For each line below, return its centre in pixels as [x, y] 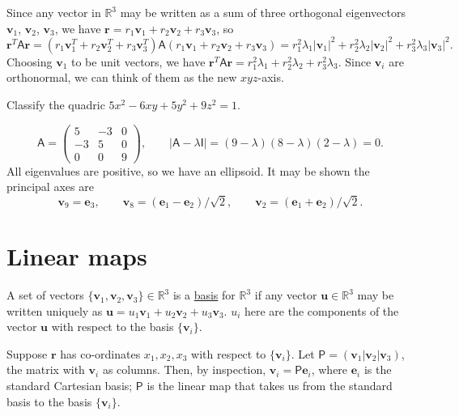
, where [329, 369]
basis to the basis [49, 401]
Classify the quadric [56, 104]
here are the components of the [321, 310]
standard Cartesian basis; [70, 386]
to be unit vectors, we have [138, 61]
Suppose [27, 353]
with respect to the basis [113, 327]
